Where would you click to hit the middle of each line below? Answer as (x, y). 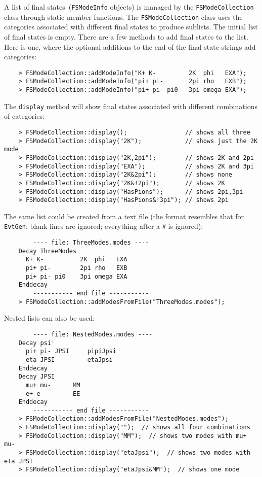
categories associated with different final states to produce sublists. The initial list (131, 27)
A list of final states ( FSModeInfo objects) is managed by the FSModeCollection (129, 7)
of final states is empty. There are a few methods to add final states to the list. (126, 36)
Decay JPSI (37, 377)
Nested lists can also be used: (50, 318)
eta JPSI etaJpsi (69, 360)
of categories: (24, 116)
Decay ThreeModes (48, 251)
